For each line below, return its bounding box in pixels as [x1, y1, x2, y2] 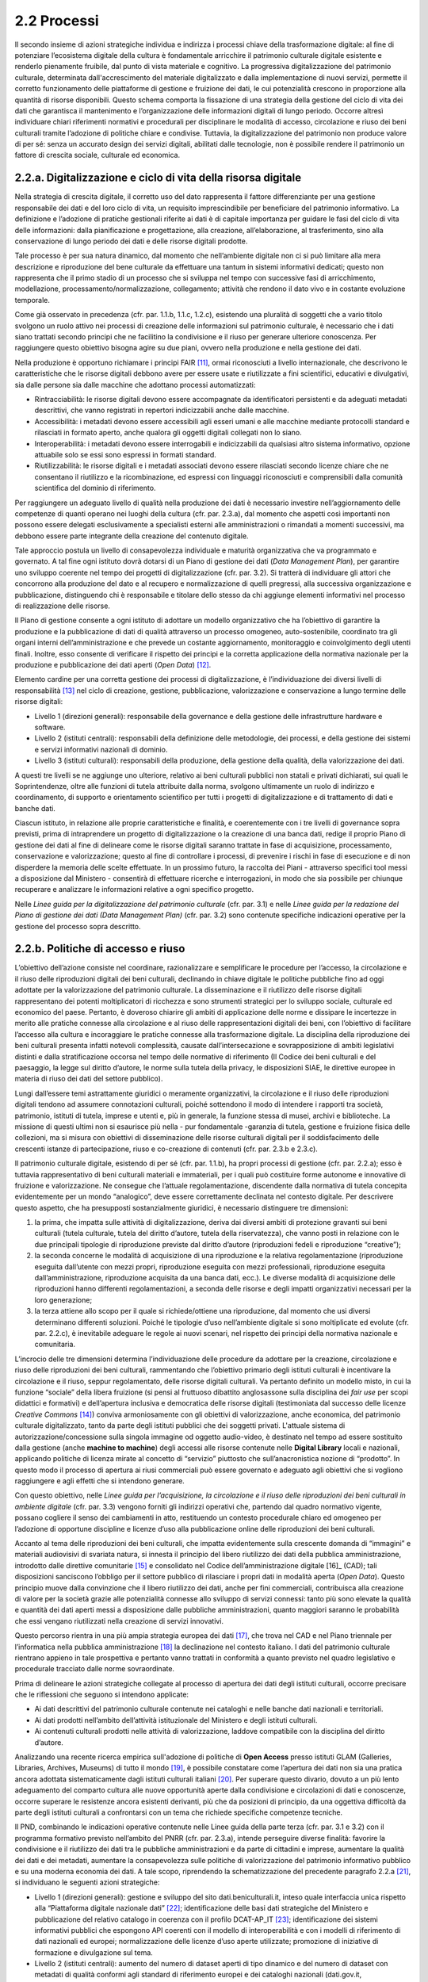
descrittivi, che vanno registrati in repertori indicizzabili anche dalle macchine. [34, 405, 289, 415]
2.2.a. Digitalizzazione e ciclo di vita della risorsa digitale [14, 171, 301, 185]
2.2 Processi [14, 12, 99, 29]
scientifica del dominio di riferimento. [34, 484, 156, 493]
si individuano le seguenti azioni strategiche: [14, 1877, 160, 1887]
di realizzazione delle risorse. [14, 601, 111, 610]
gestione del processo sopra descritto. [14, 921, 142, 931]
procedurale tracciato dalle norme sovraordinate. [14, 1664, 174, 1674]
